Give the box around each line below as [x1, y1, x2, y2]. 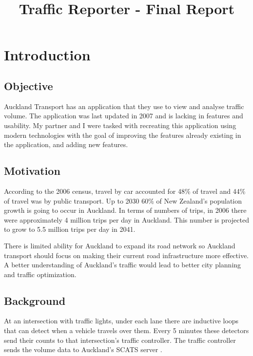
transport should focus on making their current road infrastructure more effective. [4, 250, 249, 260]
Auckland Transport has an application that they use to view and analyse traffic [4, 101, 244, 111]
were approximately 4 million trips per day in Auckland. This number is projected [4, 214, 249, 225]
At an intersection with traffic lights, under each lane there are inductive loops [4, 316, 239, 326]
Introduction [4, 45, 91, 65]
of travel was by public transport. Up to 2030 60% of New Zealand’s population [4, 195, 242, 206]
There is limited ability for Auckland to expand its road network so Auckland [4, 240, 235, 250]
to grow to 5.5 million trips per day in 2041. [4, 224, 136, 234]
